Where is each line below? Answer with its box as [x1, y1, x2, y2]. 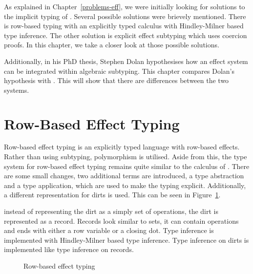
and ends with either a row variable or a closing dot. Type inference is [4, 225, 214, 235]
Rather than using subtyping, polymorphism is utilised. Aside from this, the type [4, 151, 247, 162]
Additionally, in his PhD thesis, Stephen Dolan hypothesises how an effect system [4, 56, 248, 66]
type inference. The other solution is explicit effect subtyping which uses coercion [4, 30, 247, 40]
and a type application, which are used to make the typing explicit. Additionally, [4, 180, 246, 190]
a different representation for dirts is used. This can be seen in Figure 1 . [4, 190, 221, 200]
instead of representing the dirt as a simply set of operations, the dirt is [4, 206, 219, 216]
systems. [4, 84, 29, 95]
